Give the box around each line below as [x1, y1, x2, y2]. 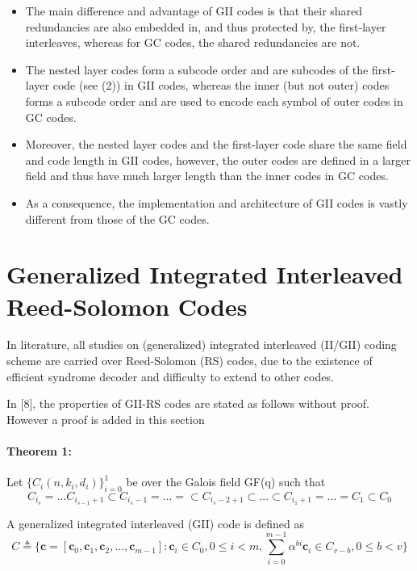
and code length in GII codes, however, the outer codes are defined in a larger [25, 151, 411, 168]
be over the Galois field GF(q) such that [126, 473, 326, 490]
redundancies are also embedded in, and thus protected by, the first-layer [25, 18, 386, 35]
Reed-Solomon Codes [6, 289, 248, 322]
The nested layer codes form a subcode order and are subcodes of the [25, 61, 369, 78]
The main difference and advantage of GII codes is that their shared [25, 2, 363, 19]
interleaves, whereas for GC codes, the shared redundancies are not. [25, 34, 361, 51]
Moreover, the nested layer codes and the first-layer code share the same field [25, 136, 407, 153]
